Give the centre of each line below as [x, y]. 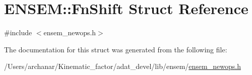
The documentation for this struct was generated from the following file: [116, 49]
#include [18, 32]
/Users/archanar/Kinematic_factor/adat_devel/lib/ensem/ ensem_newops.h [122, 66]
